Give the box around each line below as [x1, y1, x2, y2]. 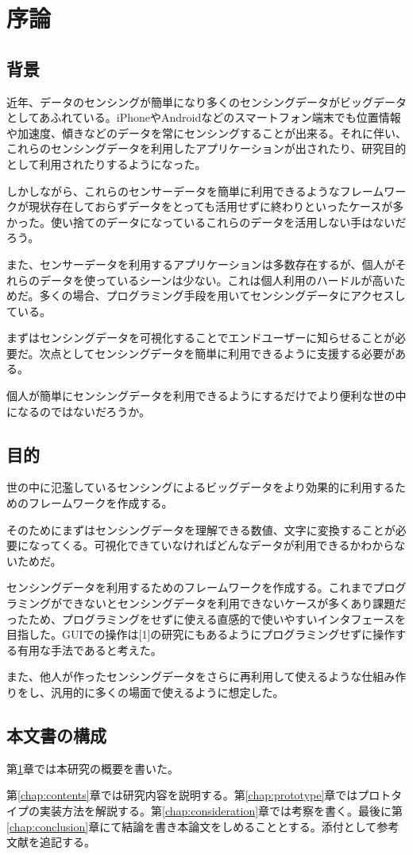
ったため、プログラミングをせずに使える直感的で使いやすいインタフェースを [6, 610, 406, 627]
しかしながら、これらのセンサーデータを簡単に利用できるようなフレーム [6, 182, 384, 199]
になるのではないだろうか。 [6, 402, 150, 419]
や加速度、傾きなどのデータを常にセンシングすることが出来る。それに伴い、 [6, 124, 407, 141]
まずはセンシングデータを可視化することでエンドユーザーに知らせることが [6, 329, 396, 346]
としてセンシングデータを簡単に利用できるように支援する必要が [61, 344, 395, 361]
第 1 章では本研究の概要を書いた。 [6, 760, 179, 776]
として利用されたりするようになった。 [6, 155, 206, 172]
